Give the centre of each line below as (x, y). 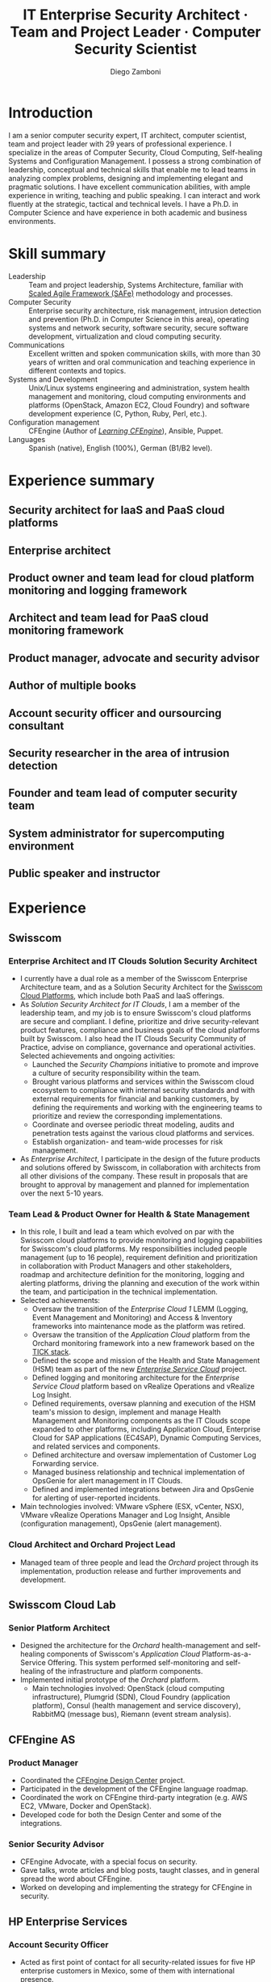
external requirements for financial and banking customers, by (135, 1099)
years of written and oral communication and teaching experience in (142, 362)
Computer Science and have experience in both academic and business (128, 213)
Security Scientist (135, 49)
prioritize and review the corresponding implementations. (127, 1115)
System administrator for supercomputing (117, 833)
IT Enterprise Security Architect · (135, 15)
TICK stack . (51, 1352)
